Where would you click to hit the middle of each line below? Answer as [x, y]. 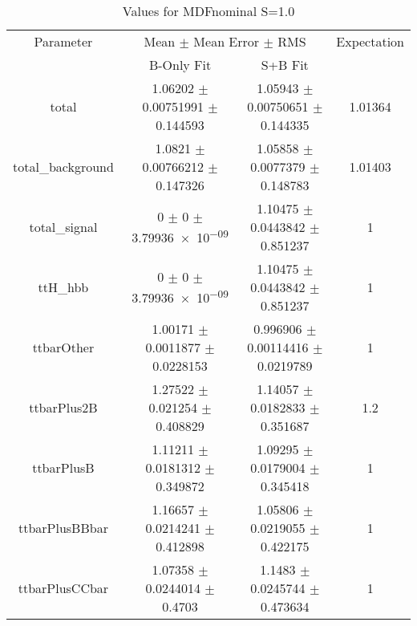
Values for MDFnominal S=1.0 [208, 11]
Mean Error [227, 41]
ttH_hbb [63, 287]
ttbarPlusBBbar [63, 528]
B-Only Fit [180, 65]
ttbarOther [63, 347]
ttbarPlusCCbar [63, 588]
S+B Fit [285, 65]
